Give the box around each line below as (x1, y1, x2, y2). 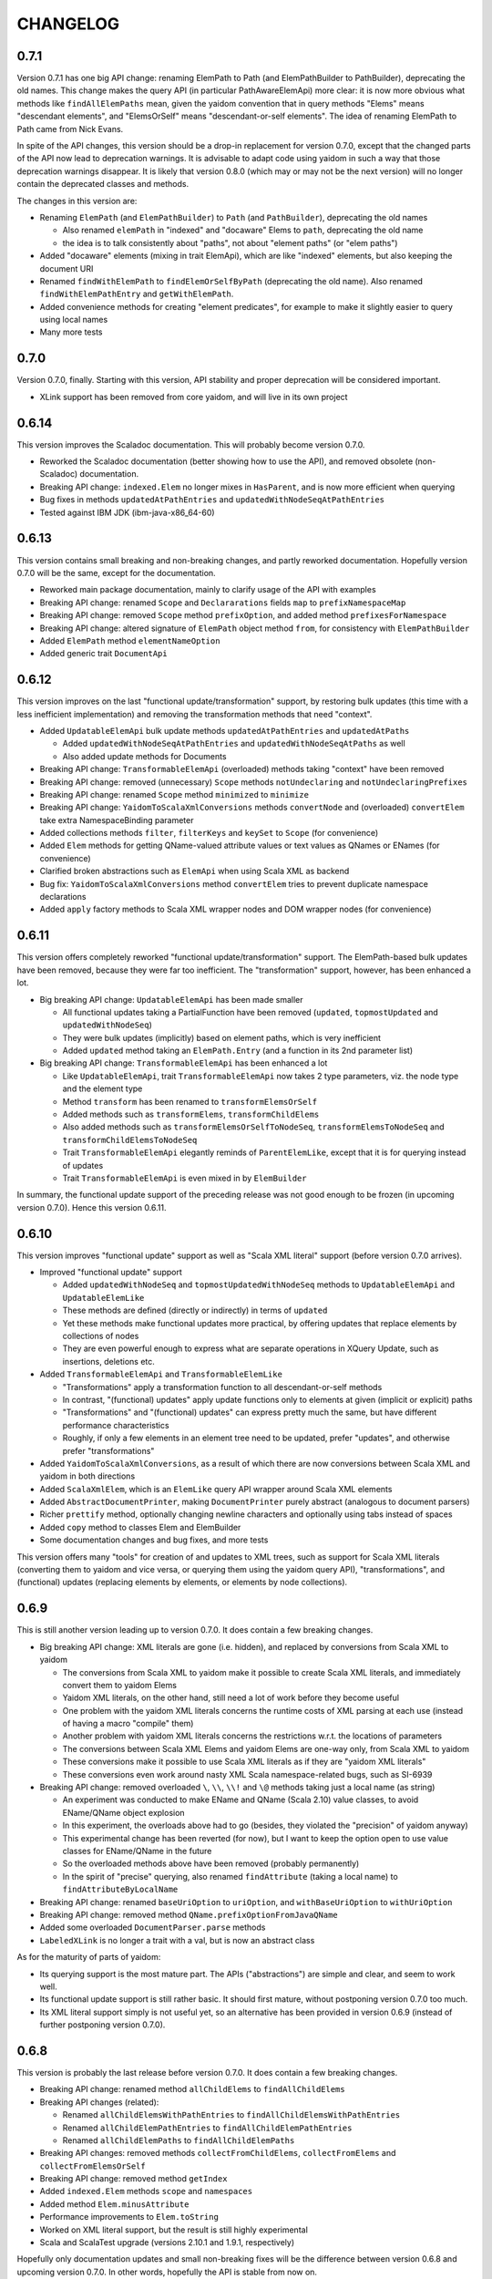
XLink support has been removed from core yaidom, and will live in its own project (39, 391, 348, 402)
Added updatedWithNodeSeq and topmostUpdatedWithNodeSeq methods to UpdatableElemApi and (62, 1279, 456, 1290)
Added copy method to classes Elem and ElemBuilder (39, 1521, 241, 1532)
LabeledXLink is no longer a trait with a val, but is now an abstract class (39, 1934, 315, 1945)
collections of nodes (62, 1331, 139, 1342)
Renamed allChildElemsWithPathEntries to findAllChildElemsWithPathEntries (62, 2109, 401, 2120)
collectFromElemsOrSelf (39, 2160, 146, 2171)
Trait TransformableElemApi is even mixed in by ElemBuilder (62, 1172, 307, 1183)
